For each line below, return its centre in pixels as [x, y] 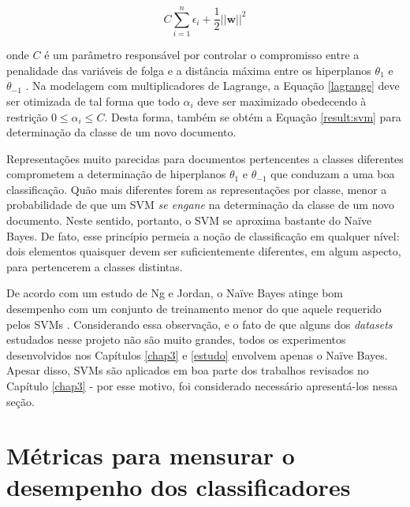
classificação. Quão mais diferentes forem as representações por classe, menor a [197, 189]
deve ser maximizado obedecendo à [282, 101]
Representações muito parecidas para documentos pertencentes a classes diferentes [205, 158]
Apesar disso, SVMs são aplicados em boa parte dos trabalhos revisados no [188, 370]
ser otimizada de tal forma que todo [93, 101]
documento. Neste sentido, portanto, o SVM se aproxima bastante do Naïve [189, 220]
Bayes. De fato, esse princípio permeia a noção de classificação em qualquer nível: [203, 235]
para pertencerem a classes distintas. [95, 266]
